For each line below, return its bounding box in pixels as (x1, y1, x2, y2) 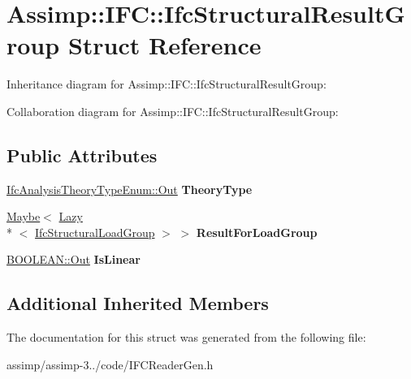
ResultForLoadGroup (196, 223, 318, 240)
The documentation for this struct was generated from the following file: (6, 329, 366, 346)
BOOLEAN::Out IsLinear (6, 251, 141, 268)
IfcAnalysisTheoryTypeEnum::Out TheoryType (6, 180, 253, 197)
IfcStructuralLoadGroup (35, 223, 155, 240)
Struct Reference (67, 28, 262, 62)
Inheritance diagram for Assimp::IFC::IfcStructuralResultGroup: (6, 75, 327, 93)
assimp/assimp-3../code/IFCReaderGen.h (6, 355, 214, 373)
